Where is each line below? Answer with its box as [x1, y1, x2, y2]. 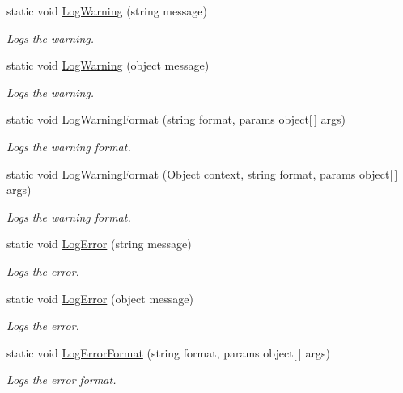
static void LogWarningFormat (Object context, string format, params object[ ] [6, 165, 398, 182]
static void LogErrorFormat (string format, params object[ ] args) [6, 344, 330, 361]
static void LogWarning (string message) [6, 2, 207, 19]
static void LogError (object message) [6, 289, 193, 306]
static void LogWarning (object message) [6, 57, 210, 74]
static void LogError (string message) [6, 235, 192, 252]
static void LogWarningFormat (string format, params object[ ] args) [6, 111, 346, 128]
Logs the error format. [6, 371, 117, 388]
